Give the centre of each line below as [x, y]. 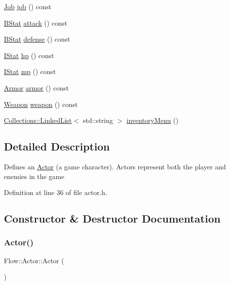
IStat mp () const [30, 71]
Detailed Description [57, 146]
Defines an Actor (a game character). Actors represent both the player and [115, 166]
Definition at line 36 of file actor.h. [56, 192]
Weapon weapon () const [41, 104]
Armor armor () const [36, 87]
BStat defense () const [37, 39]
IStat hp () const [29, 55]
